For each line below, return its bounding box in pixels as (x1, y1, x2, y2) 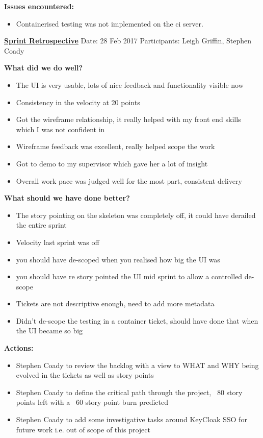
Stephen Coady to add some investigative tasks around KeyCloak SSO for (16, 414, 247, 425)
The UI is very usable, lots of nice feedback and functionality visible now (16, 79, 244, 90)
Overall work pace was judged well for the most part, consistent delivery (16, 175, 242, 186)
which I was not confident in (16, 124, 105, 134)
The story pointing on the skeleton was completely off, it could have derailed (16, 209, 256, 220)
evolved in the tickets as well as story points (16, 370, 154, 380)
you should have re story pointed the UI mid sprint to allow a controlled (16, 271, 243, 282)
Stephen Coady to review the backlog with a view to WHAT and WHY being (16, 359, 259, 370)
